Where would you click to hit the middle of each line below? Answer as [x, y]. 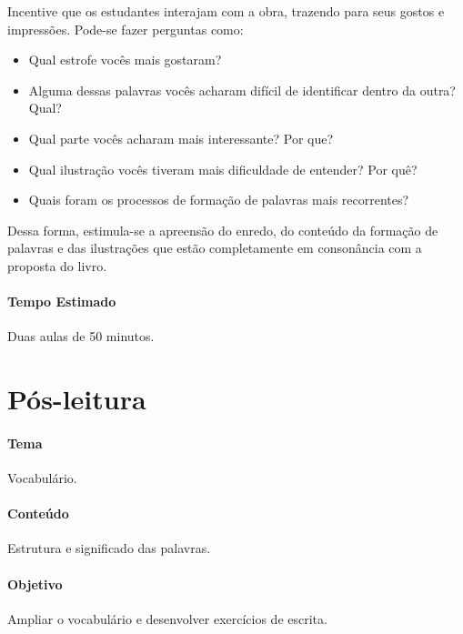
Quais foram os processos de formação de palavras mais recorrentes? [219, 200]
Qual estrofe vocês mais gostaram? [125, 60]
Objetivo [35, 584]
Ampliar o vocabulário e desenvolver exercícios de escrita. [167, 618]
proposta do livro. [57, 265]
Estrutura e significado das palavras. [109, 548]
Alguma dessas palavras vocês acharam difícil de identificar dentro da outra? [242, 90]
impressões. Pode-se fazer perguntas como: [126, 29]
